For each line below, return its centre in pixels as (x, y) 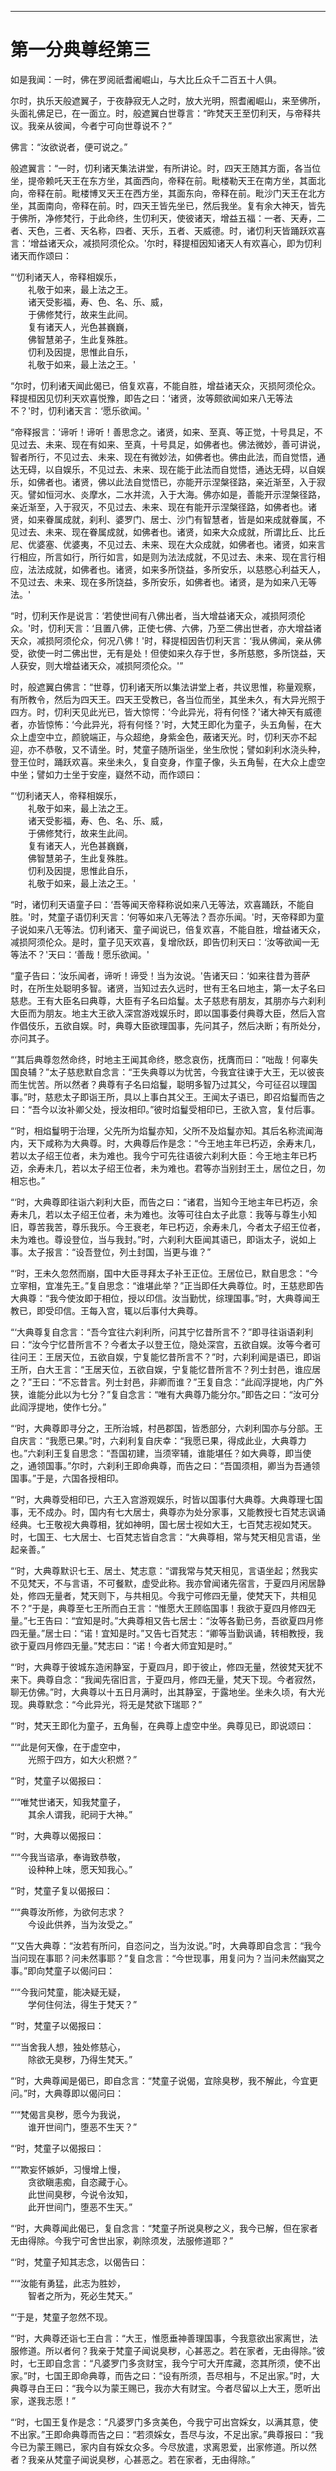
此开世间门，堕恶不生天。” (80, 2207)
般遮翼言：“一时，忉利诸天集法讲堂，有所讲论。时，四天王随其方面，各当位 (166, 168)
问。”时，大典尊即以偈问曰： (67, 2093)
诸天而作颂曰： (41, 255)
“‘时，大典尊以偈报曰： (57, 1835)
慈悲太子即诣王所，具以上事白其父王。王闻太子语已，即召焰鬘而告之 (185, 1097)
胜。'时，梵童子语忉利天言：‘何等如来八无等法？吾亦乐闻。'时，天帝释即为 (163, 917)
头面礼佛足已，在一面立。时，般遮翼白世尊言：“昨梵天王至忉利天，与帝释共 (166, 113)
